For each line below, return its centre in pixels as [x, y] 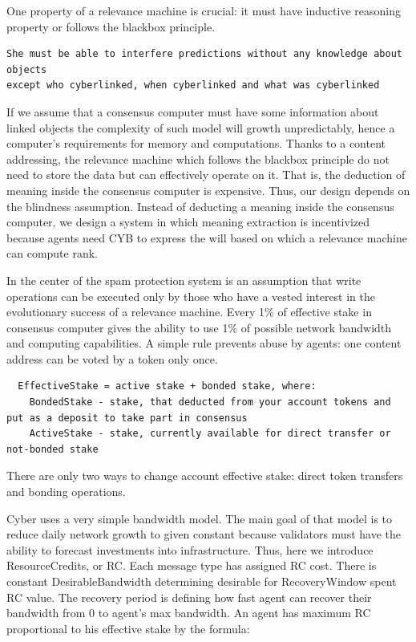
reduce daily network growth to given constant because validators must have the [204, 534]
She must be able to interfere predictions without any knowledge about [204, 54]
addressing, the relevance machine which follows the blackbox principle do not [198, 158]
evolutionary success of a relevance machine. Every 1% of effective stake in [189, 312]
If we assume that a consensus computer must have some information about [193, 111]
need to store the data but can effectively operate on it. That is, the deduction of [206, 175]
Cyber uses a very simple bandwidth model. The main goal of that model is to [200, 518]
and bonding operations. [66, 492]
